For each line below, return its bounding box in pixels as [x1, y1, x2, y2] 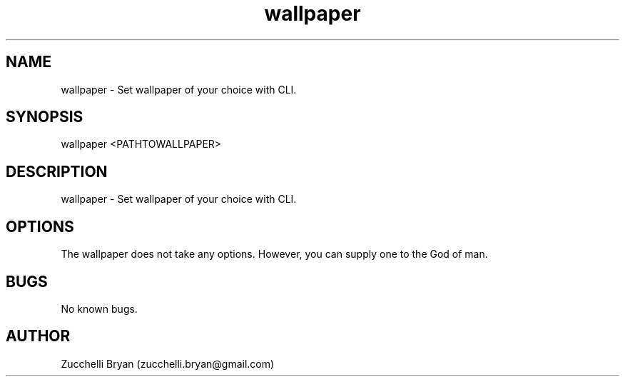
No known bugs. [61, 302, 138, 315]
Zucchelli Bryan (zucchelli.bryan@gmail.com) [61, 357, 275, 370]
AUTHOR [6, 327, 71, 346]
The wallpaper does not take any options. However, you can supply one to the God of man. [61, 248, 488, 261]
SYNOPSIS [6, 108, 83, 126]
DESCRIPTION [6, 162, 108, 181]
